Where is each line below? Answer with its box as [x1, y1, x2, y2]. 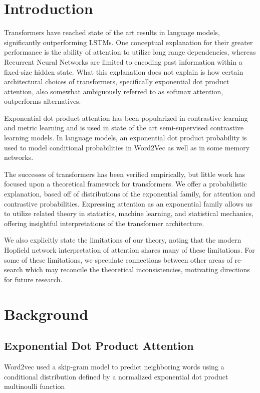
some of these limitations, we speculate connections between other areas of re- [4, 254, 243, 265]
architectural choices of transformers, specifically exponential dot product [4, 76, 229, 87]
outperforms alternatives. [4, 96, 81, 106]
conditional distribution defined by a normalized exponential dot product [4, 371, 228, 381]
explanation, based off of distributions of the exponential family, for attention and [4, 188, 255, 199]
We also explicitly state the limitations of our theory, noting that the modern [4, 235, 241, 245]
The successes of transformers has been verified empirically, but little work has [4, 168, 245, 179]
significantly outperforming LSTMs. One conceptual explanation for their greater [4, 37, 253, 47]
